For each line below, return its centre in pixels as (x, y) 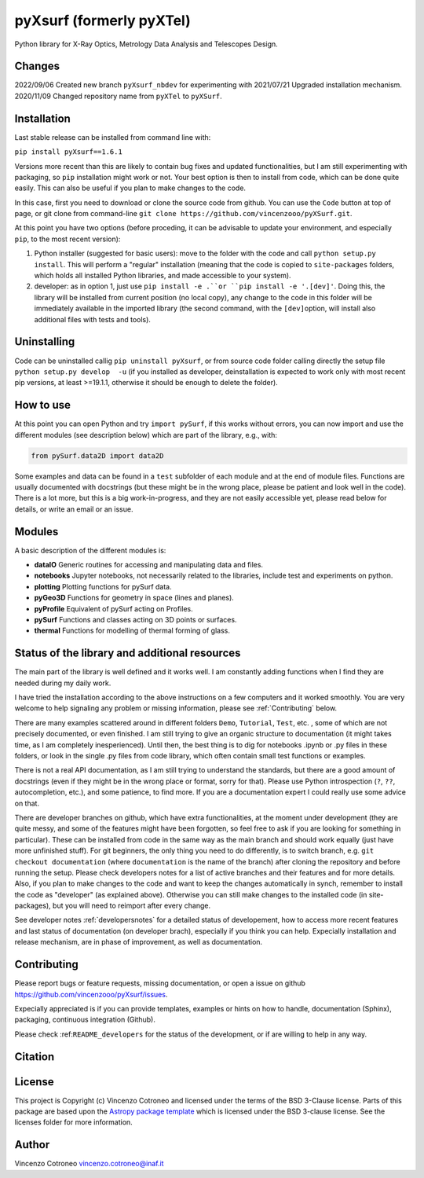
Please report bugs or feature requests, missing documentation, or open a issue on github (160, 983)
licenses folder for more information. (73, 1122)
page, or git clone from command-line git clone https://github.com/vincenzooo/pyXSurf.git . (183, 214)
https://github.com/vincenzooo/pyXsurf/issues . (91, 994)
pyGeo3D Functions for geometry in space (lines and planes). (134, 598)
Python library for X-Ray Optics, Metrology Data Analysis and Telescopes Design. (146, 44)
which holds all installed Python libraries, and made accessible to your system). (163, 276)
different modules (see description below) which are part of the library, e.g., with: (146, 435)
